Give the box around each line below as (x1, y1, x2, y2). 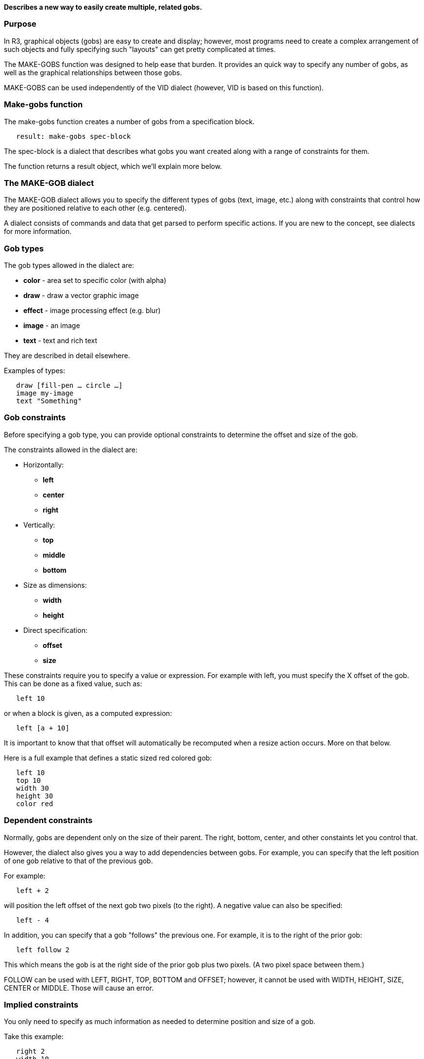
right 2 (16, 1047, 45, 1056)
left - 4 (16, 916, 49, 924)
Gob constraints (4, 413, 66, 423)
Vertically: (23, 520, 55, 529)
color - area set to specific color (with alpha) (23, 276, 167, 284)
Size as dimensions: (23, 580, 87, 589)
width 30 (16, 784, 49, 792)
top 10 (16, 776, 41, 784)
